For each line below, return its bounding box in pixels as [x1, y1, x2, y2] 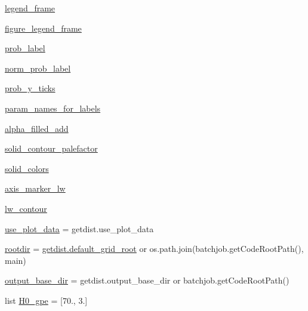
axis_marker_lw [5, 182, 66, 195]
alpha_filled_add [5, 122, 69, 134]
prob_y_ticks [5, 82, 56, 94]
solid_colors [5, 162, 49, 174]
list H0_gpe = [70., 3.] [5, 294, 88, 306]
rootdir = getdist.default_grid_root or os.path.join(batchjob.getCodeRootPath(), [5, 242, 304, 255]
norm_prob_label [5, 61, 71, 74]
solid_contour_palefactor [5, 142, 98, 155]
